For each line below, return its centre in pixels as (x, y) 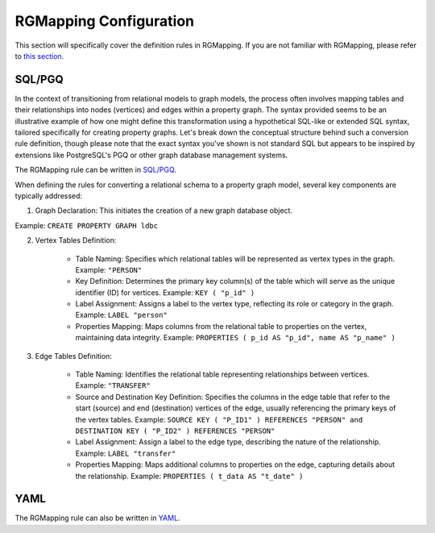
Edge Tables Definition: (74, 356)
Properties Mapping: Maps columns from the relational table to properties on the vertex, (221, 326)
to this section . (39, 56)
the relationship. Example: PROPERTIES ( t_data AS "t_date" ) (189, 476)
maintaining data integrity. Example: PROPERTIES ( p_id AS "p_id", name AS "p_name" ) (236, 338)
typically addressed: (49, 196)
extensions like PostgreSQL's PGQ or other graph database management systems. (151, 155)
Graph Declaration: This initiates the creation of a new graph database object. (164, 210)
